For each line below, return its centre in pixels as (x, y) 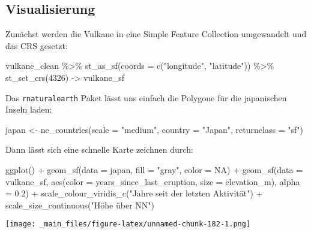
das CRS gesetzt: (37, 45)
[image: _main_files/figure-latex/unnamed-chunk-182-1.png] (128, 224)
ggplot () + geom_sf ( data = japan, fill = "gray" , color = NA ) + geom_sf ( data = (154, 170)
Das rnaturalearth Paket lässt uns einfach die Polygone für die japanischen (146, 97)
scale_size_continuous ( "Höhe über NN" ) (80, 205)
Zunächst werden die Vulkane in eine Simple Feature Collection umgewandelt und (156, 34)
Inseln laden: (29, 109)
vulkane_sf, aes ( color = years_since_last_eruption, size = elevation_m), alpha (153, 181)
